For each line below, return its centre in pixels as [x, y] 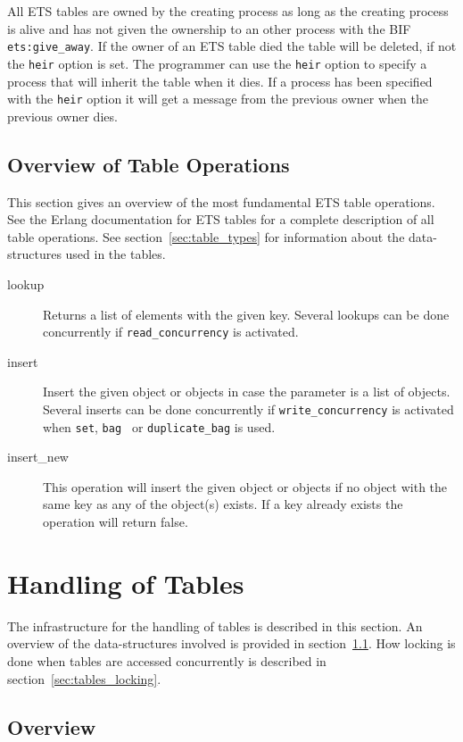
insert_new [38, 457]
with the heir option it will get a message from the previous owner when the [218, 99]
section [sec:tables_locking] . [84, 678]
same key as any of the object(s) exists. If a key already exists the [223, 504]
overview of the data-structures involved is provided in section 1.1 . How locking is [231, 643]
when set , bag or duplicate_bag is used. [159, 426]
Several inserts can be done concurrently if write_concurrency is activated [248, 409]
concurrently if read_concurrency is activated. [171, 332]
